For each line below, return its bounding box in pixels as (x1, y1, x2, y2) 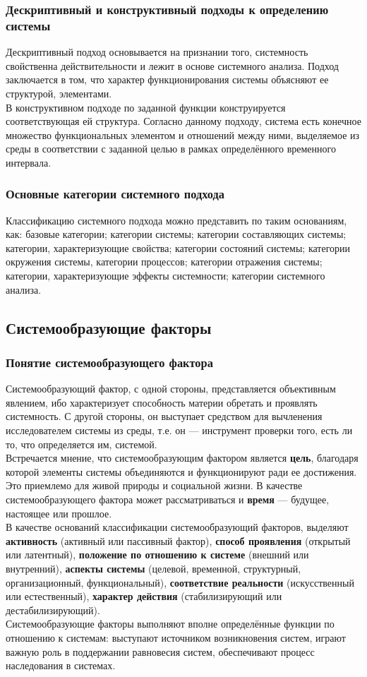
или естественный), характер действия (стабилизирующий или (6, 589, 282, 604)
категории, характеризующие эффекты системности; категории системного (6, 268, 325, 283)
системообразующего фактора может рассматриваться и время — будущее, (6, 492, 330, 507)
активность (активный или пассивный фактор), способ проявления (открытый (6, 533, 351, 548)
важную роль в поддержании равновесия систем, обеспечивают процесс (6, 644, 315, 659)
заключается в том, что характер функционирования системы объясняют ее (6, 72, 329, 87)
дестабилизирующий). (6, 602, 100, 617)
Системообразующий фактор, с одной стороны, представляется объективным (6, 381, 336, 396)
